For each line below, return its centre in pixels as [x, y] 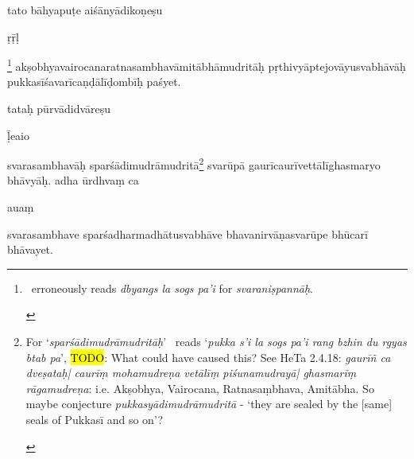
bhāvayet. [30, 249]
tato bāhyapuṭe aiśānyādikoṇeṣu [85, 10]
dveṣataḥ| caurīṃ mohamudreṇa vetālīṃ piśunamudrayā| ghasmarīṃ [191, 373]
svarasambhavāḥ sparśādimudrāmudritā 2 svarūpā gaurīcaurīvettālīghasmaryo [194, 163]
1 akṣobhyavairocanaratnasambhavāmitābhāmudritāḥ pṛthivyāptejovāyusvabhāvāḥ [207, 65]
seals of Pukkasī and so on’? [95, 419]
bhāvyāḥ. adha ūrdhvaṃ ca [73, 180]
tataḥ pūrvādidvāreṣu [59, 109]
